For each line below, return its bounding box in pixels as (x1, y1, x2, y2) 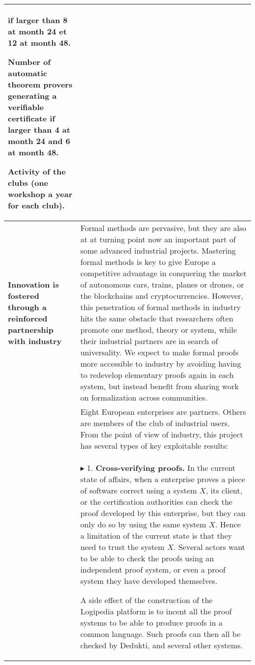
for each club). (8, 200, 65, 211)
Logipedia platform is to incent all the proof (80, 606, 232, 617)
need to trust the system (80, 541, 165, 552)
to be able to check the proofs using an (80, 552, 214, 564)
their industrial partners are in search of (80, 335, 218, 347)
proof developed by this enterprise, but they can (80, 507, 246, 519)
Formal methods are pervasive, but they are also (80, 222, 247, 233)
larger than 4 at (8, 124, 71, 135)
